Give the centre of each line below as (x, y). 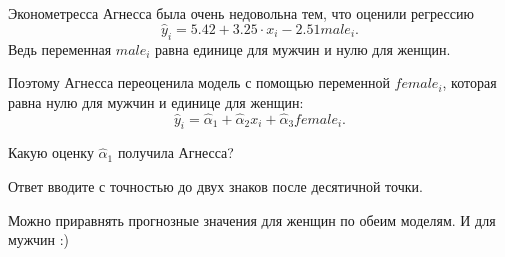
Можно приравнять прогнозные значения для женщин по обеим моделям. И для (252, 219)
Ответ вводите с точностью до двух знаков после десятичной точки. (215, 186)
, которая (469, 82)
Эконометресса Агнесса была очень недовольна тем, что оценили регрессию (241, 13)
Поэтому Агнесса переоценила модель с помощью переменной (199, 82)
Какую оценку (51, 152)
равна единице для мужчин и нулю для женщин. (303, 48)
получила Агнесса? (175, 152)
